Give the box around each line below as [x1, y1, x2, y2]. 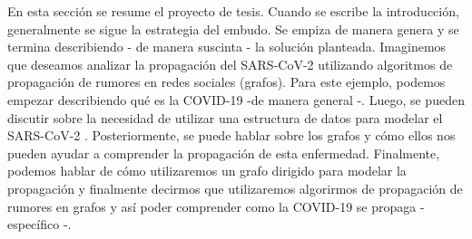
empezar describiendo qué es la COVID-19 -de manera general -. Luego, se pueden [7, 90, 465, 109]
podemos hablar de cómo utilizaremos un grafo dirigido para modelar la [7, 161, 407, 180]
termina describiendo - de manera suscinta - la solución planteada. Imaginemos [7, 37, 447, 56]
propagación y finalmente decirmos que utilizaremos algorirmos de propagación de [7, 178, 463, 197]
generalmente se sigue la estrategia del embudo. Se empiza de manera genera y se [7, 19, 459, 38]
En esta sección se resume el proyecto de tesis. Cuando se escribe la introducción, [7, 2, 459, 20]
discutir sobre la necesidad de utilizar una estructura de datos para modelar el [7, 108, 443, 127]
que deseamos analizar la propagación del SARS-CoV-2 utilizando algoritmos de [7, 54, 453, 73]
